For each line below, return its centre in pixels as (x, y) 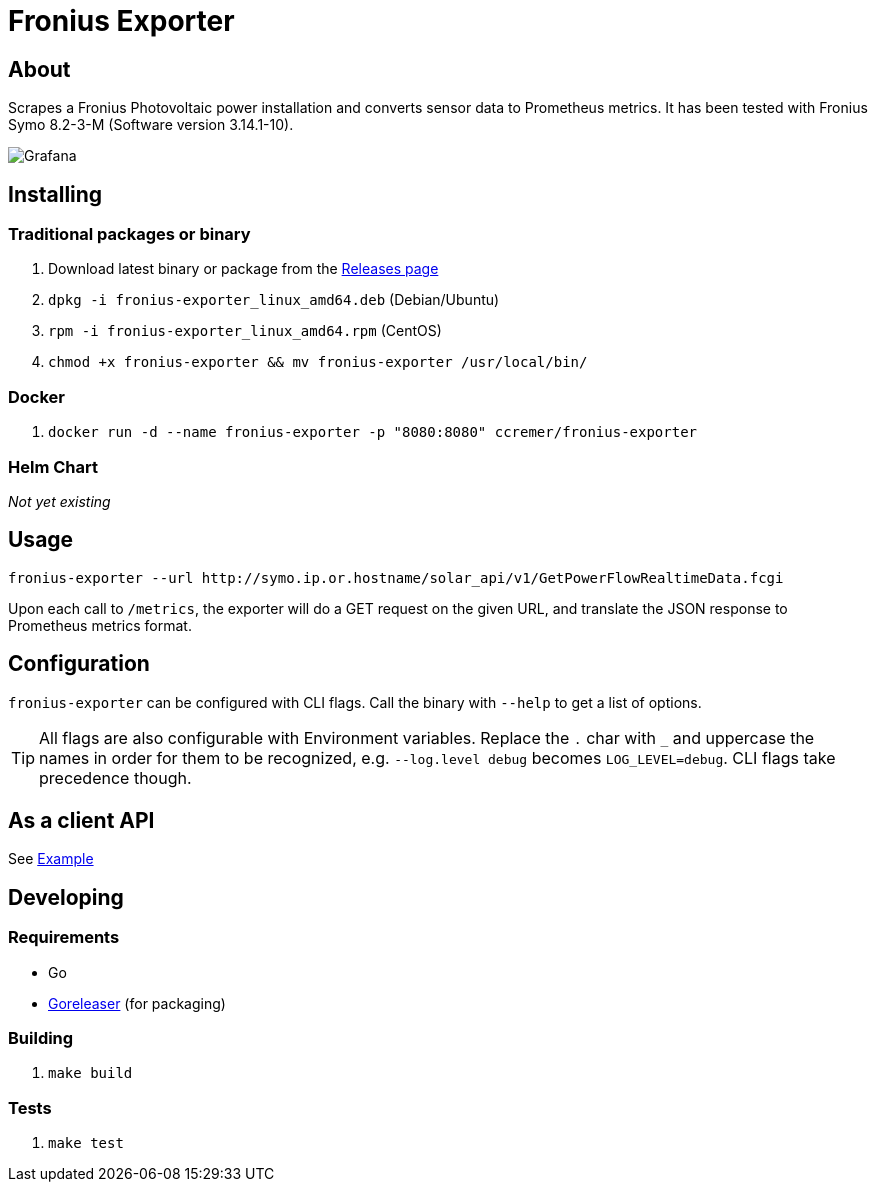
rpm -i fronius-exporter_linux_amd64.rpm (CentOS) (245, 331)
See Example (51, 859)
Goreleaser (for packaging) (137, 1003)
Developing (66, 897)
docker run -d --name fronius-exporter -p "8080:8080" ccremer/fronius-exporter (373, 432)
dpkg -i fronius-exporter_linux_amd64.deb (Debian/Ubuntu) (274, 300)
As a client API (81, 820)
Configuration (79, 664)
